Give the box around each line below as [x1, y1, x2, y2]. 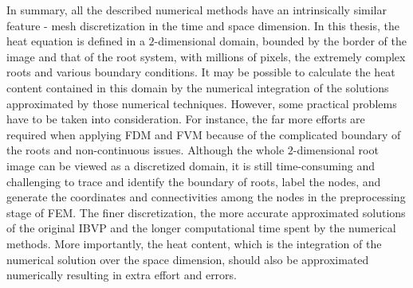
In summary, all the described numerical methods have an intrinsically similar [6, 2, 387, 18]
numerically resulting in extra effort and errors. [6, 267, 238, 283]
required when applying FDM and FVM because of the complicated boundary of [6, 126, 401, 142]
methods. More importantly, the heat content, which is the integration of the [6, 235, 382, 251]
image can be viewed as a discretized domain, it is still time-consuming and [6, 157, 375, 173]
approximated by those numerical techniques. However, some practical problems [6, 95, 397, 111]
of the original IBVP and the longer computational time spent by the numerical [6, 220, 396, 236]
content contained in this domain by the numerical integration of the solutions [6, 79, 389, 95]
